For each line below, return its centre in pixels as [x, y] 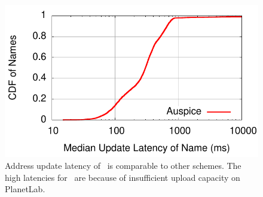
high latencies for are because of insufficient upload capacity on [123, 177]
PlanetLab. [25, 189]
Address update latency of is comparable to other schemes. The [123, 165]
